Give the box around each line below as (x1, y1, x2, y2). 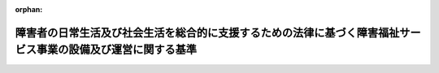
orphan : (15, 5, 43, 14)
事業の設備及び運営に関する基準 (36, 43, 197, 57)
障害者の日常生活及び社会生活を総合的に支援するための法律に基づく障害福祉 (15, 25, 400, 40)
